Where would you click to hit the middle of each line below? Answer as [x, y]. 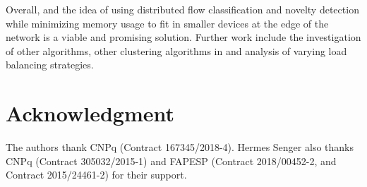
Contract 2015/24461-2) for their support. [96, 175]
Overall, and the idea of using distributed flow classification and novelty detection [182, 9]
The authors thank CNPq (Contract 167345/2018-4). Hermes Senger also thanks [180, 147]
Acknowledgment [90, 113]
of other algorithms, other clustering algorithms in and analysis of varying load [176, 50]
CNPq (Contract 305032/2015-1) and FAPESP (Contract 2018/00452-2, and [171, 161]
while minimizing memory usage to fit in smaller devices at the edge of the [167, 23]
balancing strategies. [50, 65]
